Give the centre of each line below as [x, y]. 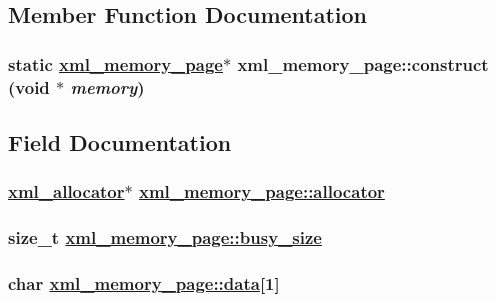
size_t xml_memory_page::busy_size [165, 237]
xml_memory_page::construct [363, 63]
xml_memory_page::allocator [261, 191]
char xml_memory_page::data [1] [144, 282]
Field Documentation [120, 141]
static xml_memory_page [115, 63]
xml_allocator [66, 191]
